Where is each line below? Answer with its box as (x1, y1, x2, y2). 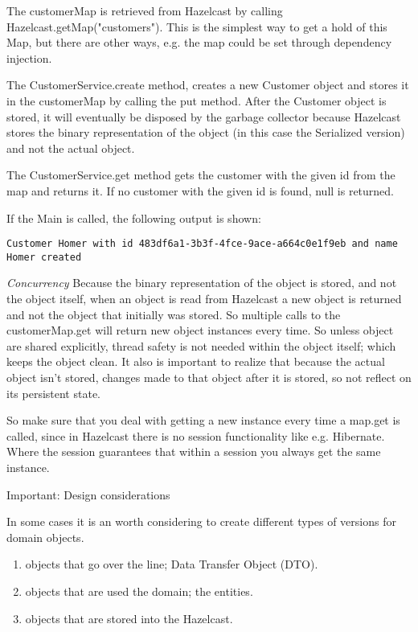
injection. (6, 49, 52, 66)
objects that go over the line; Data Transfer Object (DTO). (25, 556, 318, 572)
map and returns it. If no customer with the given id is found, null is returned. (6, 182, 394, 199)
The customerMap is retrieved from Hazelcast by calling (6, 2, 283, 18)
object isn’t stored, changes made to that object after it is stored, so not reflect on (6, 369, 412, 385)
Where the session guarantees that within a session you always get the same (6, 443, 381, 460)
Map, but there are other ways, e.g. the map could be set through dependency (6, 34, 392, 51)
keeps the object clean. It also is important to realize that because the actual (6, 353, 385, 370)
